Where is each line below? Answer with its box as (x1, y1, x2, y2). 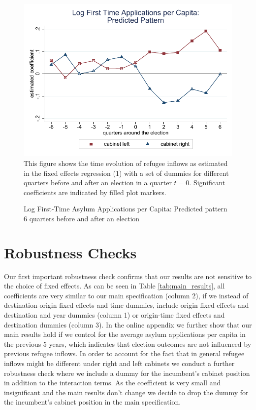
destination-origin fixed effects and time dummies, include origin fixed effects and (4, 300, 249, 310)
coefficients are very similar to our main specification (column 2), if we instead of (4, 290, 249, 300)
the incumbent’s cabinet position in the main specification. (4, 397, 181, 407)
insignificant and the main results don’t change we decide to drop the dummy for (4, 387, 249, 397)
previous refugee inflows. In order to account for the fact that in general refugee (4, 348, 245, 359)
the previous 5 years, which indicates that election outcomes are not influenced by (4, 338, 252, 349)
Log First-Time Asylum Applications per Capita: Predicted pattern (24, 204, 227, 214)
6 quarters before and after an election (24, 213, 140, 223)
